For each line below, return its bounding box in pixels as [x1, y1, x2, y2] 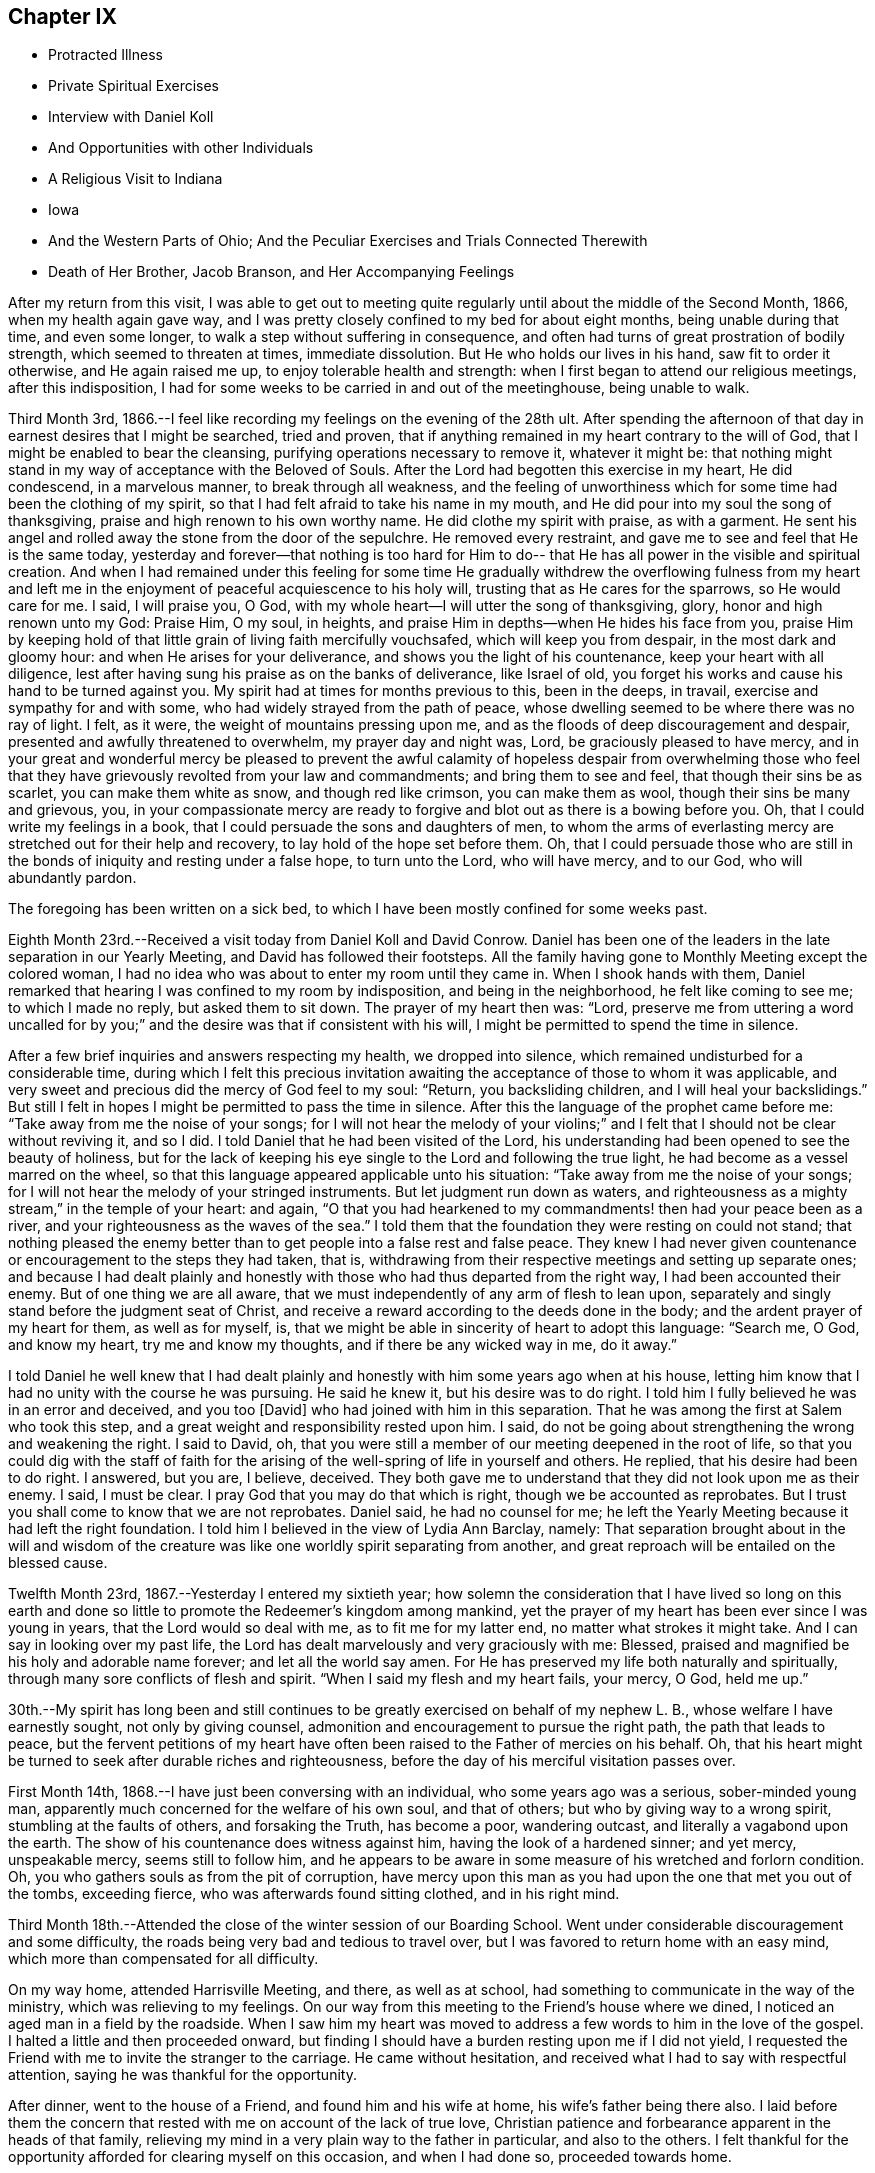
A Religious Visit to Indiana [48, 170, 223, 188]
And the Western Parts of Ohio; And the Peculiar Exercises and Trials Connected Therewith [48, 232, 648, 250]
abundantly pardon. [8, 869, 137, 887]
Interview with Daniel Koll [48, 108, 214, 126]
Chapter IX [8, 4, 117, 29]
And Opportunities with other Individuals [48, 139, 314, 157]
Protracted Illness [48, 46, 163, 64]
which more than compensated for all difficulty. [8, 1950, 319, 1968]
